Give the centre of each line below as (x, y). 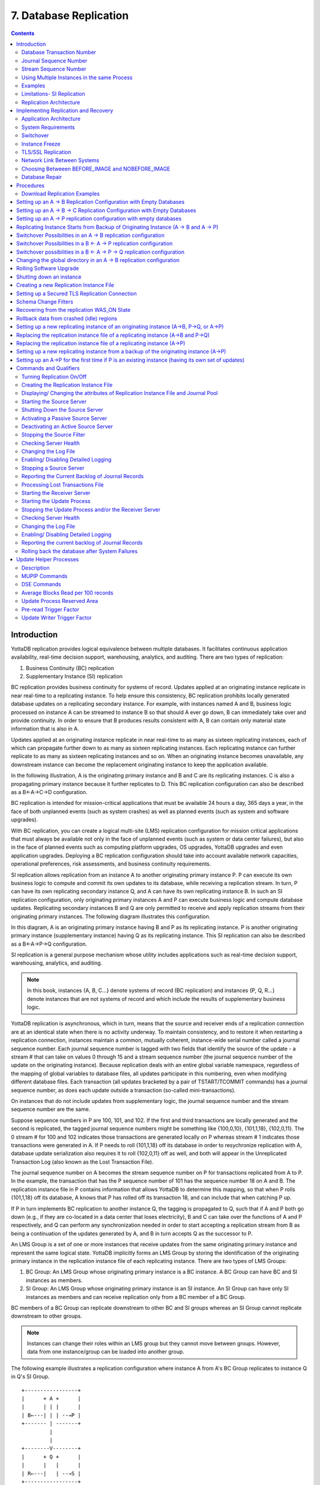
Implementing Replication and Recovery (65, 110)
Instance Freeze (41, 144)
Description (36, 568)
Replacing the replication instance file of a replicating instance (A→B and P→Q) (113, 335)
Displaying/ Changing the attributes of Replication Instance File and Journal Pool (120, 393)
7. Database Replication (70, 15)
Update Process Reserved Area (60, 601)
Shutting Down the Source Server (63, 410)
